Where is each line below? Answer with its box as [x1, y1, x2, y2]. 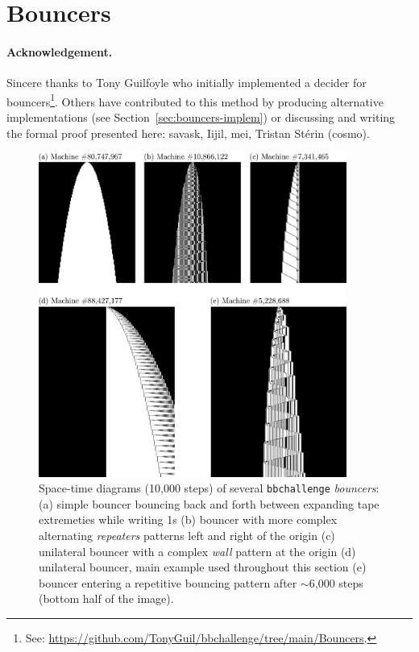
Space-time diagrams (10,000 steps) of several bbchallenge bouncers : [39, 480, 380, 496]
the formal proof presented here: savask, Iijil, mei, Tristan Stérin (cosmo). [6, 124, 370, 141]
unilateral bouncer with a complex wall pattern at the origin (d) [39, 542, 356, 559]
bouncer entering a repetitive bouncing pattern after [39, 574, 297, 591]
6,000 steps [309, 574, 363, 591]
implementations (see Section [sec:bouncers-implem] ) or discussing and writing [6, 109, 396, 126]
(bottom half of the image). [39, 590, 174, 607]
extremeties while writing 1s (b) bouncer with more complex [39, 511, 338, 528]
